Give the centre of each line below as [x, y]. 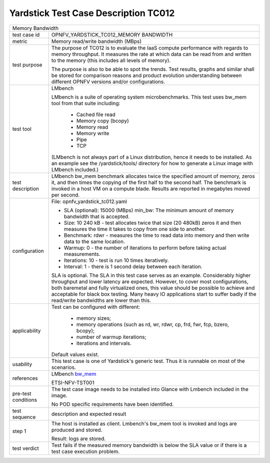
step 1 [19, 431]
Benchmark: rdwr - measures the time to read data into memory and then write [156, 235]
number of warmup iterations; [111, 337]
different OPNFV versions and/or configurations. [108, 82]
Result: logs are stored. [78, 438]
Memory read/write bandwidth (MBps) [96, 41]
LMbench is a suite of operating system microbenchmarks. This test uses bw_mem [149, 97]
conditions [25, 399]
